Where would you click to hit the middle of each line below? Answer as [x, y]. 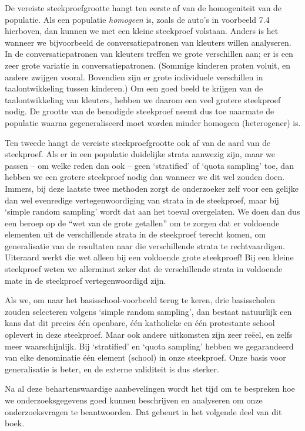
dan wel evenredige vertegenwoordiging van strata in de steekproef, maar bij [142, 200]
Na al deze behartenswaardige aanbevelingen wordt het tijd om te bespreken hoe [150, 388]
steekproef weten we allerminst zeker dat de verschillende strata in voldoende [144, 269]
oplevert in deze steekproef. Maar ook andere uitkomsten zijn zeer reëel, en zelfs [149, 335]
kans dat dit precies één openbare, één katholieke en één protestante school [140, 323]
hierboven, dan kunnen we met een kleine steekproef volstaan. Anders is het [142, 31]
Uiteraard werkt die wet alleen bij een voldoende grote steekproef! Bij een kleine [149, 257]
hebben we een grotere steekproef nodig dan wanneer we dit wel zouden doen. [145, 177]
